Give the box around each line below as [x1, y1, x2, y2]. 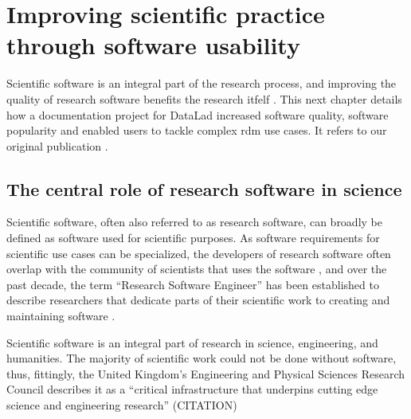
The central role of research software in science [6, 176, 402, 201]
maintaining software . [6, 307, 115, 324]
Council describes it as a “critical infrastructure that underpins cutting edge [6, 381, 378, 397]
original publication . [6, 137, 108, 154]
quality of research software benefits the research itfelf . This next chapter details [6, 90, 402, 107]
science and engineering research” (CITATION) [6, 397, 237, 413]
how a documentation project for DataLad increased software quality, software [6, 106, 389, 123]
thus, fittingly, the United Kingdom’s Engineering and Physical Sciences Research [6, 365, 405, 382]
